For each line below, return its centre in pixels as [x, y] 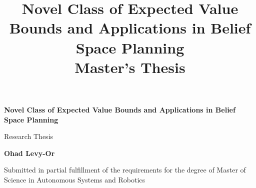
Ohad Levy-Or [29, 153]
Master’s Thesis [130, 67]
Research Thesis [29, 136]
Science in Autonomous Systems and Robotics [75, 179]
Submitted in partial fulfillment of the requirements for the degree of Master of [125, 170]
